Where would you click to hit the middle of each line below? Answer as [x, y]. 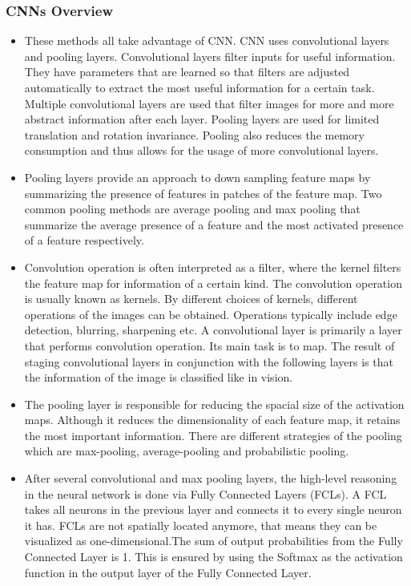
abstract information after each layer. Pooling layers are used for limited [202, 119]
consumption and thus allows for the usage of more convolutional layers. [201, 150]
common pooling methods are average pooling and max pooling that [192, 209]
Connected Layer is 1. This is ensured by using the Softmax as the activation [214, 557]
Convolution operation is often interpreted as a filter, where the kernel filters [213, 267]
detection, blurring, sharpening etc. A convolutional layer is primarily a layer [213, 330]
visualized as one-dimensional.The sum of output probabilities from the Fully [214, 541]
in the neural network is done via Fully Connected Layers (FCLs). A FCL [205, 493]
